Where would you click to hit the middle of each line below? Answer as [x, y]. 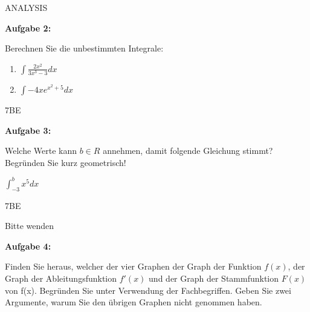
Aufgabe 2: [28, 28]
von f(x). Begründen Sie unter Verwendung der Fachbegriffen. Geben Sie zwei [148, 290]
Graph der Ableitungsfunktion [61, 278]
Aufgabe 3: [28, 130]
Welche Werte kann [41, 151]
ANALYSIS [26, 7]
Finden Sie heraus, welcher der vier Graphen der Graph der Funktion [133, 266]
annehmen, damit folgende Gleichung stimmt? [188, 151]
